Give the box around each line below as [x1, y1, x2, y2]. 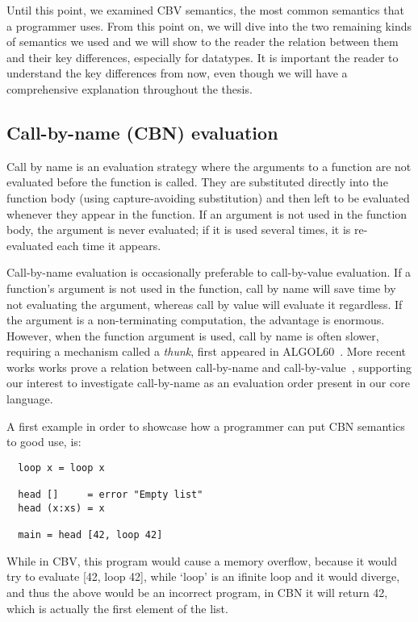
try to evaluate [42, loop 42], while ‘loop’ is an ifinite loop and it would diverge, [6, 568, 400, 585]
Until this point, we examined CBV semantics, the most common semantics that [6, 2, 404, 18]
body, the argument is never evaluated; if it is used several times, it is [6, 221, 351, 238]
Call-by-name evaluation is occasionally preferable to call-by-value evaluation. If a [6, 264, 412, 281]
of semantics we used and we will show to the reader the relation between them [6, 33, 399, 50]
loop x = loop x [18, 461, 105, 474]
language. [6, 390, 53, 407]
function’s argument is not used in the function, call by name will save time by [6, 279, 396, 296]
